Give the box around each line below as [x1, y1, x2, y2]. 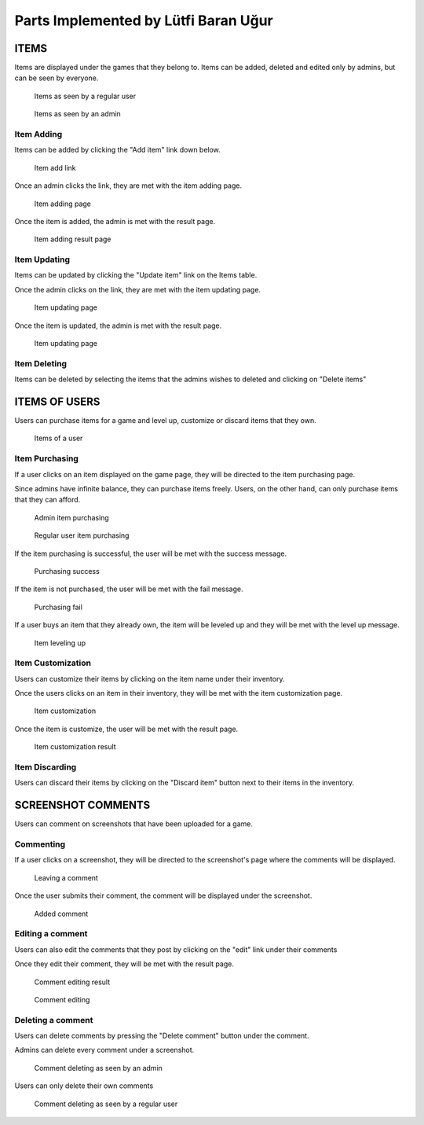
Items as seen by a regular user [34, 91, 137, 101]
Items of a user [34, 433, 83, 443]
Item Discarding [14, 761, 77, 772]
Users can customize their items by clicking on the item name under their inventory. [14, 674, 285, 683]
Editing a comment [14, 928, 88, 939]
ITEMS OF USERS [14, 395, 101, 408]
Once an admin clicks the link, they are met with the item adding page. [14, 181, 243, 190]
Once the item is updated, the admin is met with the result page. [14, 321, 222, 330]
